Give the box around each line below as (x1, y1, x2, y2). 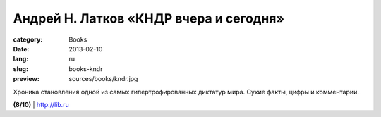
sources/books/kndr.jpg (68, 75, 138, 83)
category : (13, 35, 43, 44)
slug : (13, 64, 28, 73)
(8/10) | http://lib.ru (13, 100, 70, 109)
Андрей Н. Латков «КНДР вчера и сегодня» (13, 11, 285, 26)
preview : (13, 75, 40, 83)
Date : (13, 44, 30, 53)
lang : (13, 55, 29, 63)
